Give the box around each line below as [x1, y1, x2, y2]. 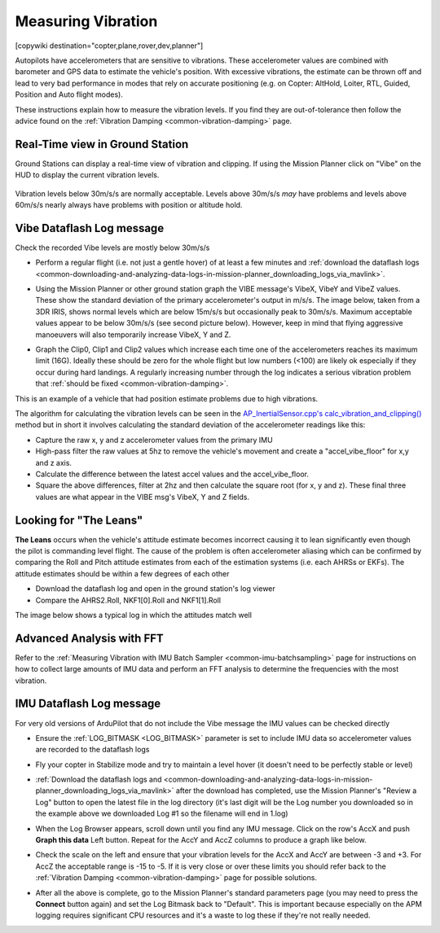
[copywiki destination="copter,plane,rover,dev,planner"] [15, 41, 204, 50]
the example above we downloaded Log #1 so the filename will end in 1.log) [35, 808, 288, 818]
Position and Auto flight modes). [15, 90, 124, 99]
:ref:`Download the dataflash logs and [35, 774, 162, 785]
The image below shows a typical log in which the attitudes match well [15, 610, 253, 620]
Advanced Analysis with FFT [15, 631, 165, 645]
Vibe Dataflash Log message [15, 221, 165, 235]
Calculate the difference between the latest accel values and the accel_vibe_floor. [35, 469, 310, 479]
